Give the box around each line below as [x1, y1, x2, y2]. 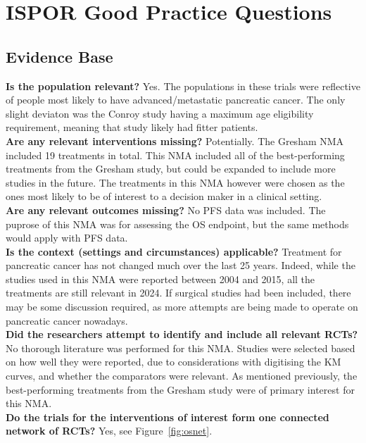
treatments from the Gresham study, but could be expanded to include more [6, 161, 336, 176]
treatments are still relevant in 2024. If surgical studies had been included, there [6, 285, 351, 300]
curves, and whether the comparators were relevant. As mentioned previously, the [6, 368, 358, 383]
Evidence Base [6, 45, 113, 67]
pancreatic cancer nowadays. [6, 313, 128, 327]
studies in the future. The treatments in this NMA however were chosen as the [6, 175, 345, 189]
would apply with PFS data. [6, 230, 128, 245]
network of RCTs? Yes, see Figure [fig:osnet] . [6, 423, 213, 438]
